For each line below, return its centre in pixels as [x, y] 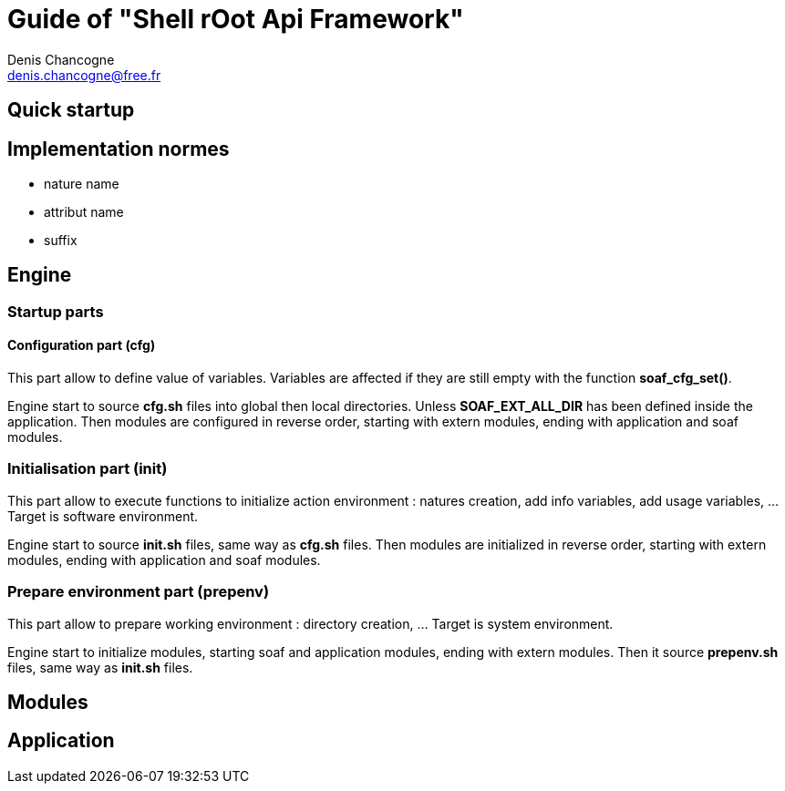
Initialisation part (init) [88, 469]
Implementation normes [119, 149]
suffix [61, 241]
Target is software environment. [103, 516]
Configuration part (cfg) [82, 345]
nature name [82, 184]
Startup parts [56, 311]
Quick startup [71, 110]
